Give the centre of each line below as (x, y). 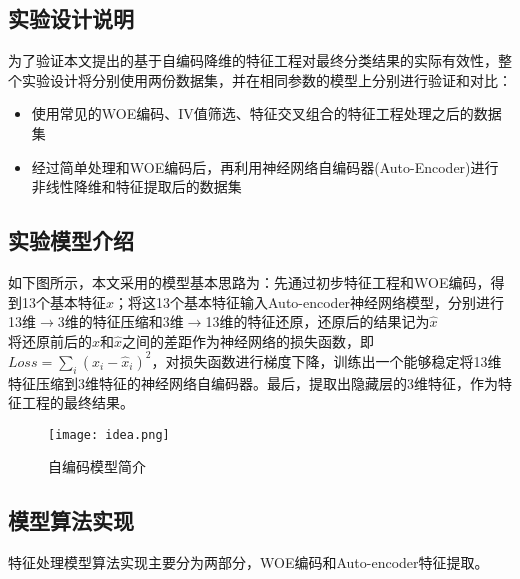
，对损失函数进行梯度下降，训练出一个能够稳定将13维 (326, 360)
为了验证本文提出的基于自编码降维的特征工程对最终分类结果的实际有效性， (253, 60)
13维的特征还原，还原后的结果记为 (317, 321)
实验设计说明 (71, 18)
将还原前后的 (50, 340)
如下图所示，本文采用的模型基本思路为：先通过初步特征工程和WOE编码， (249, 281)
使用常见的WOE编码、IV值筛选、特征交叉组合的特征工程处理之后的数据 (266, 113)
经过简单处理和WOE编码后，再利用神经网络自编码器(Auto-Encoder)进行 (265, 166)
